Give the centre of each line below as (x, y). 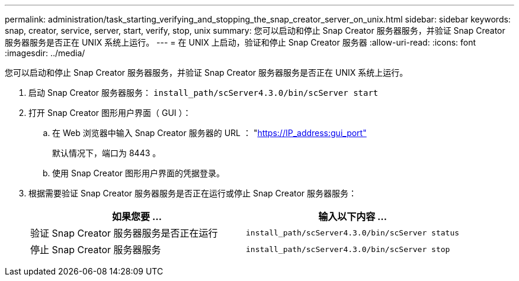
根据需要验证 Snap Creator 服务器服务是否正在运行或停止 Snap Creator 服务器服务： (193, 193)
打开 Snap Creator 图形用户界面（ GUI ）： (110, 113)
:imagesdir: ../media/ (45, 53)
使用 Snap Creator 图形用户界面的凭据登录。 (139, 173)
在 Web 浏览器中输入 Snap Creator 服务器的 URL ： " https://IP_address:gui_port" (209, 133)
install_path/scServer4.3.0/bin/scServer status (353, 232)
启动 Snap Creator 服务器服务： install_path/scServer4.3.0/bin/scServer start (204, 93)
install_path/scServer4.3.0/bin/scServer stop (348, 249)
